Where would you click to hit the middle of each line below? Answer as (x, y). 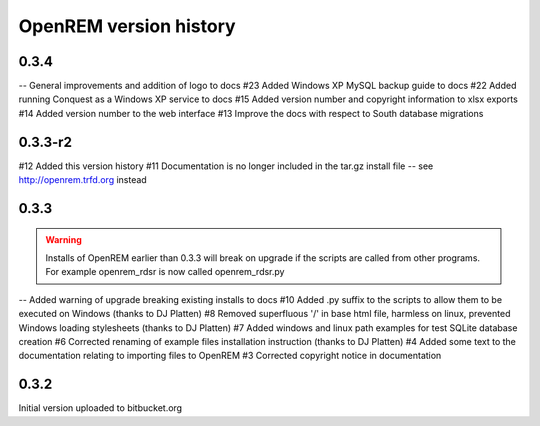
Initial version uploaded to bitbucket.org (100, 408)
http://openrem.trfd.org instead (82, 180)
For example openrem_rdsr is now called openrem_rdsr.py (165, 272)
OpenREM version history (127, 26)
